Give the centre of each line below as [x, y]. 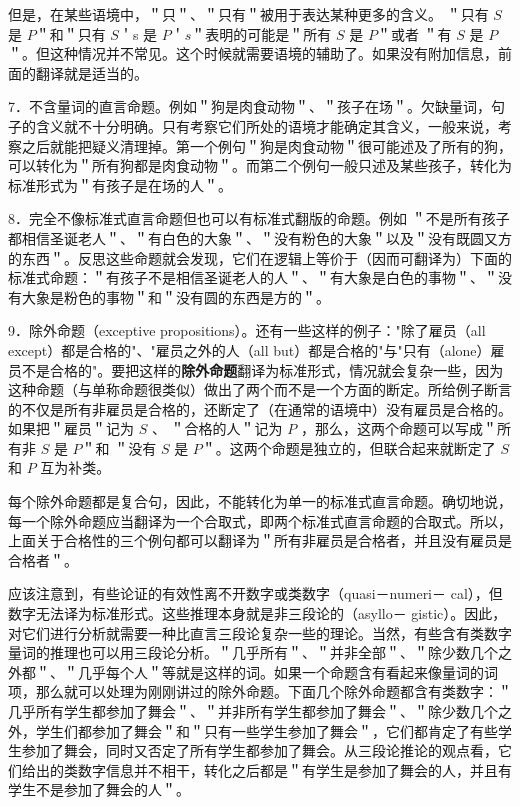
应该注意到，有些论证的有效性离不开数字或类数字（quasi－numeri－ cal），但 [255, 593]
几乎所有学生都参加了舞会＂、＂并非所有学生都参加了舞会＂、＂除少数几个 [253, 711]
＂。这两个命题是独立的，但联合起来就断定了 [348, 447]
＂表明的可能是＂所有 [261, 33]
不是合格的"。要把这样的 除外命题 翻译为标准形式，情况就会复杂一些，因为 [262, 369]
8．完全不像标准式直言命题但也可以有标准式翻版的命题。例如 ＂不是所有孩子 [259, 218]
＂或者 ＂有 [414, 33]
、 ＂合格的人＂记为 [217, 428]
